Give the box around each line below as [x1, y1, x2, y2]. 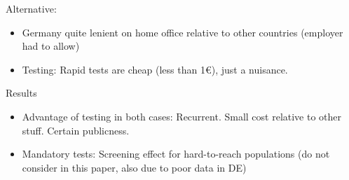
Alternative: [6, 1, 57, 15]
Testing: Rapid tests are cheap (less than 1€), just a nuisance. [22, 62, 288, 76]
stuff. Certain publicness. [22, 123, 130, 137]
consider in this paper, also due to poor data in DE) [22, 160, 247, 174]
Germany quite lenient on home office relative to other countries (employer [22, 25, 343, 39]
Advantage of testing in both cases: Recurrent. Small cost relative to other [22, 109, 342, 123]
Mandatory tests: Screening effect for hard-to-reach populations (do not [22, 146, 330, 161]
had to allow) [22, 39, 80, 53]
